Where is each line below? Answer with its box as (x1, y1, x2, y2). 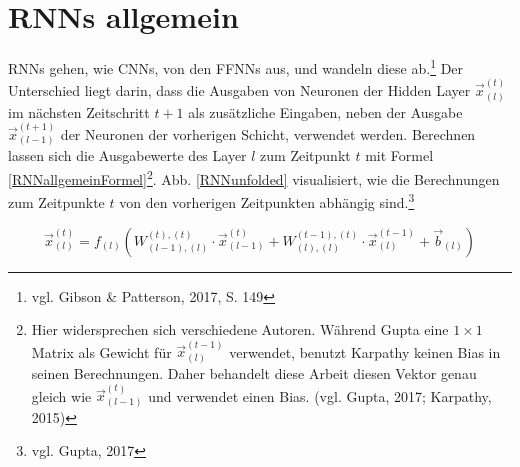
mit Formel (365, 145, 434, 166)
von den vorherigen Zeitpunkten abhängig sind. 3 (119, 189, 415, 212)
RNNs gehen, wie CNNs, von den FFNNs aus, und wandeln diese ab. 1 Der (8, 55, 464, 78)
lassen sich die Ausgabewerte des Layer (8, 145, 247, 166)
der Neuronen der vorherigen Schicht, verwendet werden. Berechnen (60, 123, 476, 144)
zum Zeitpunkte (8, 191, 105, 212)
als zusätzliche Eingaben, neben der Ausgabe (188, 101, 463, 122)
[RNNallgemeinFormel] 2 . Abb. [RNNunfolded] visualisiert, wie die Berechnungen (8, 166, 500, 189)
